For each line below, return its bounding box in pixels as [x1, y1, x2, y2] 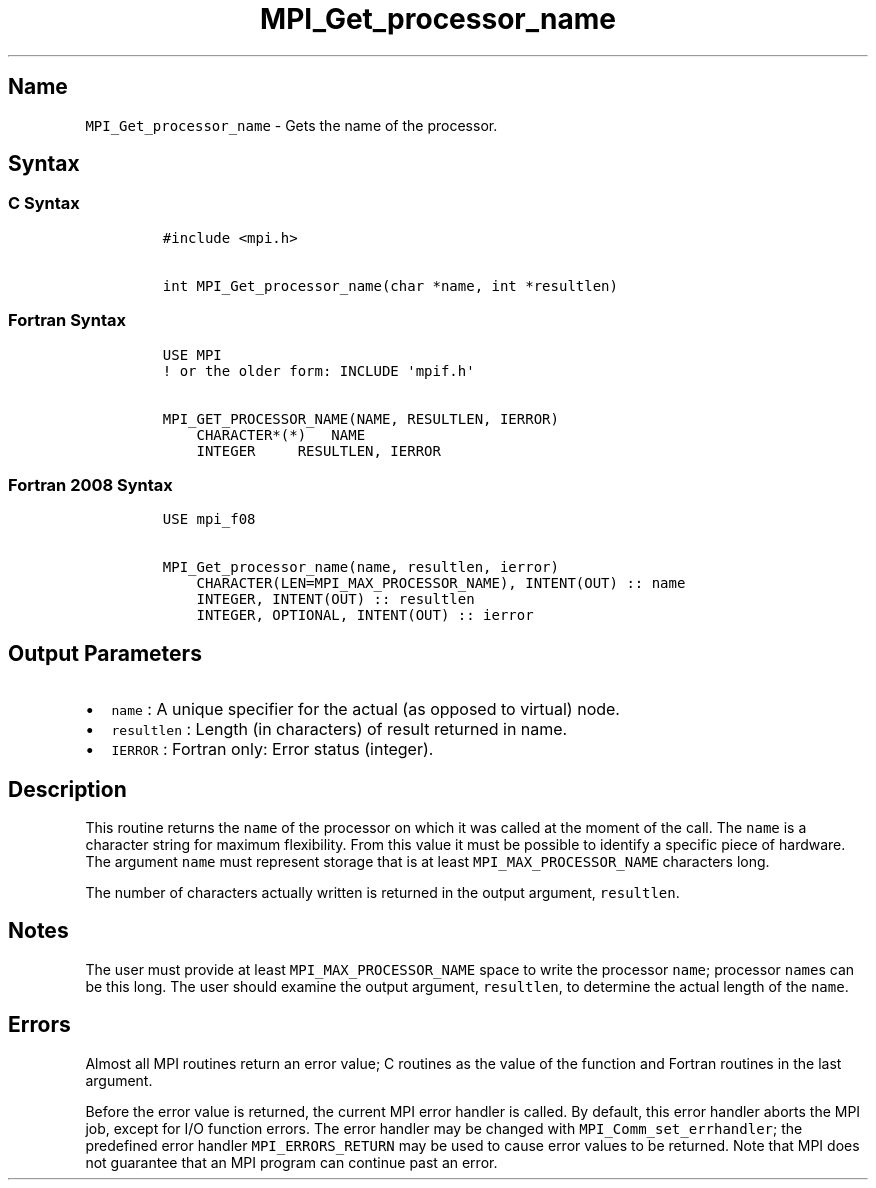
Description [8, 776, 127, 802]
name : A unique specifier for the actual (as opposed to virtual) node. [111, 699, 620, 720]
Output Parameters [8, 640, 202, 666]
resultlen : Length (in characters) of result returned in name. [111, 719, 568, 740]
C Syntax [8, 193, 80, 214]
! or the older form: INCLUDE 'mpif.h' [162, 362, 475, 379]
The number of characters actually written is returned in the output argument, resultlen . [85, 884, 680, 901]
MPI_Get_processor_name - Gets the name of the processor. [85, 116, 498, 134]
